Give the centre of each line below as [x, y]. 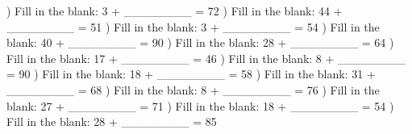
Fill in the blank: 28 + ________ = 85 [112, 121]
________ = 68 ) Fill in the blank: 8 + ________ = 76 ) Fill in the [193, 89]
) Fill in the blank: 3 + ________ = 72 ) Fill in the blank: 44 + [175, 10]
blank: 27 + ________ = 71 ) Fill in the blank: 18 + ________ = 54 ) [200, 105]
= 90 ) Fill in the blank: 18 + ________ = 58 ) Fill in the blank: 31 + [191, 74]
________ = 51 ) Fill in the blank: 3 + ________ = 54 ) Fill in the [193, 26]
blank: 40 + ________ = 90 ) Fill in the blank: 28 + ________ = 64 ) [200, 42]
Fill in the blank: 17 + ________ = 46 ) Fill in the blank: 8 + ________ [206, 58]
